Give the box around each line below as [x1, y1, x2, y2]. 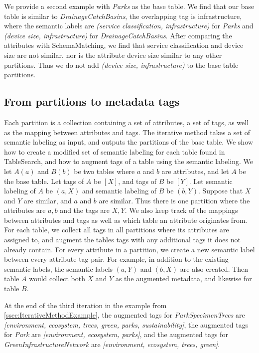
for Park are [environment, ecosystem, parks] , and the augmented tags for [4, 329, 228, 340]
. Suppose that [198, 185, 243, 196]
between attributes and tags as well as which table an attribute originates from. [4, 214, 248, 225]
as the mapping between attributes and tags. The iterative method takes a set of [4, 127, 250, 137]
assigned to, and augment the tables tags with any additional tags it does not [4, 234, 241, 245]
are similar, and [24, 195, 72, 205]
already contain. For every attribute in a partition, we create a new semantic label [4, 244, 255, 254]
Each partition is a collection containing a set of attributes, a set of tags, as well [4, 117, 249, 127]
